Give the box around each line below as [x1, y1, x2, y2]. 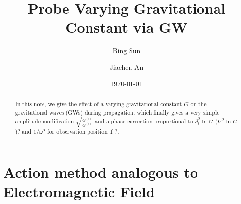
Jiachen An [110, 61, 144, 72]
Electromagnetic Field [3, 181, 155, 201]
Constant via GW [66, 17, 188, 37]
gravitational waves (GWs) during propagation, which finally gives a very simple [15, 108, 219, 116]
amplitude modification [15, 117, 74, 125]
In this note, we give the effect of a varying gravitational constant [15, 100, 182, 108]
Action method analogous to [3, 162, 198, 182]
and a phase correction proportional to [95, 117, 193, 125]
